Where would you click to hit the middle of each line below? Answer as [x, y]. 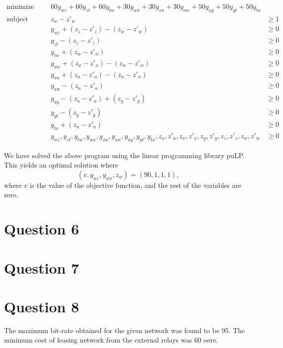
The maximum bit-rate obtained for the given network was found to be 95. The [124, 330]
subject [17, 19]
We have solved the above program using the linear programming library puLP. [124, 155]
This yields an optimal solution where [61, 165]
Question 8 [42, 306]
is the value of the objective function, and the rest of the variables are [135, 185]
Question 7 [42, 267]
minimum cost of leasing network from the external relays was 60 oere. [111, 340]
